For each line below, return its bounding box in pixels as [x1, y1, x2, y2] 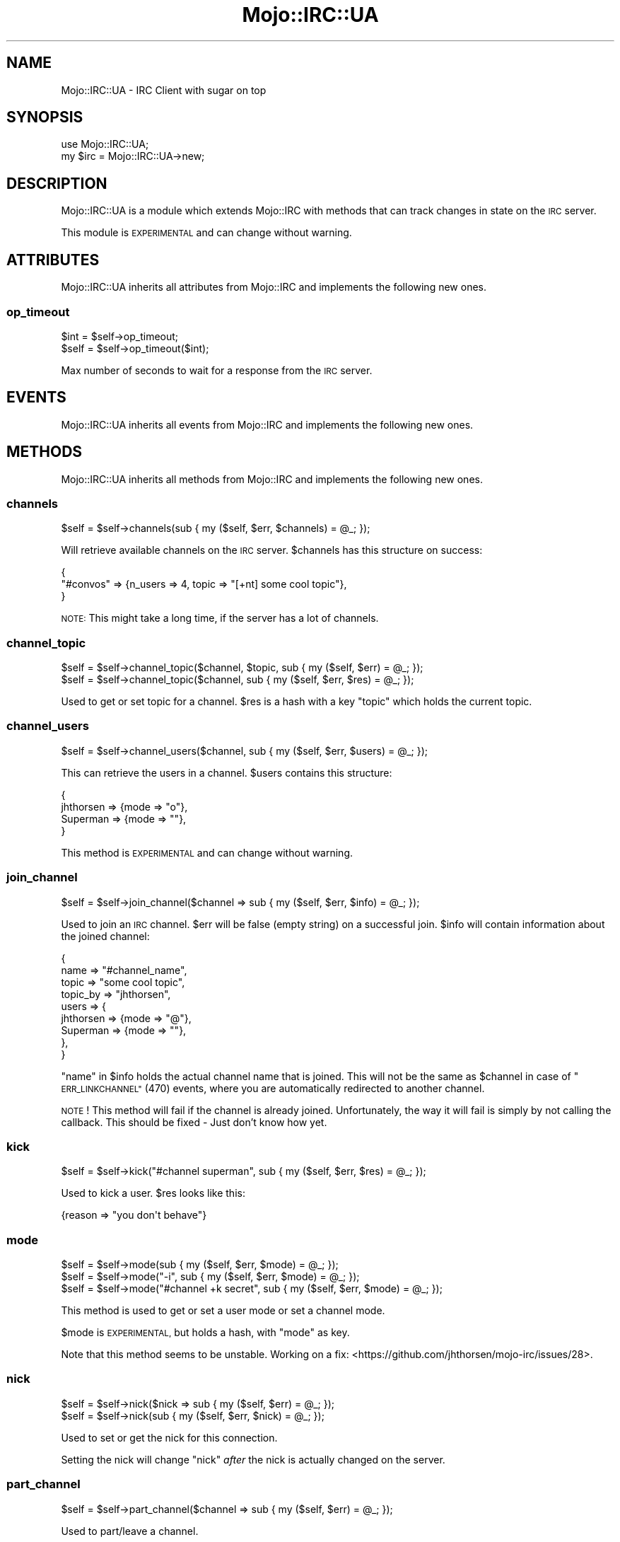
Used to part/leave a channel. [61, 1524, 199, 1537]
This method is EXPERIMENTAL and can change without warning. [61, 846, 353, 859]
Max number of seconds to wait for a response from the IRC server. [61, 364, 373, 376]
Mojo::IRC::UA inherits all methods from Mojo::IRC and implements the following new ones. [61, 473, 483, 485]
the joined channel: [61, 929, 150, 942]
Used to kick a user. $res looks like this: [61, 1187, 245, 1200]
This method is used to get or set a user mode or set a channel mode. [61, 1304, 385, 1317]
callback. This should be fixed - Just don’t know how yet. [61, 1115, 327, 1128]
